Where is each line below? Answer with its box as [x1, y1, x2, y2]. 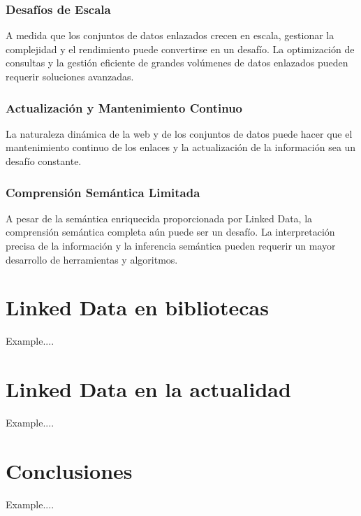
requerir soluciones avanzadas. [6, 69, 134, 83]
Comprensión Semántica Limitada [6, 183, 200, 201]
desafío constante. [6, 154, 82, 168]
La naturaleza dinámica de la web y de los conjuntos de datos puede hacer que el [6, 126, 353, 141]
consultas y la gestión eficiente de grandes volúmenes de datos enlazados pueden [6, 55, 348, 70]
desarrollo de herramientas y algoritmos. [6, 252, 178, 266]
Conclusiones [6, 456, 133, 485]
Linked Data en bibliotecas [6, 293, 269, 322]
